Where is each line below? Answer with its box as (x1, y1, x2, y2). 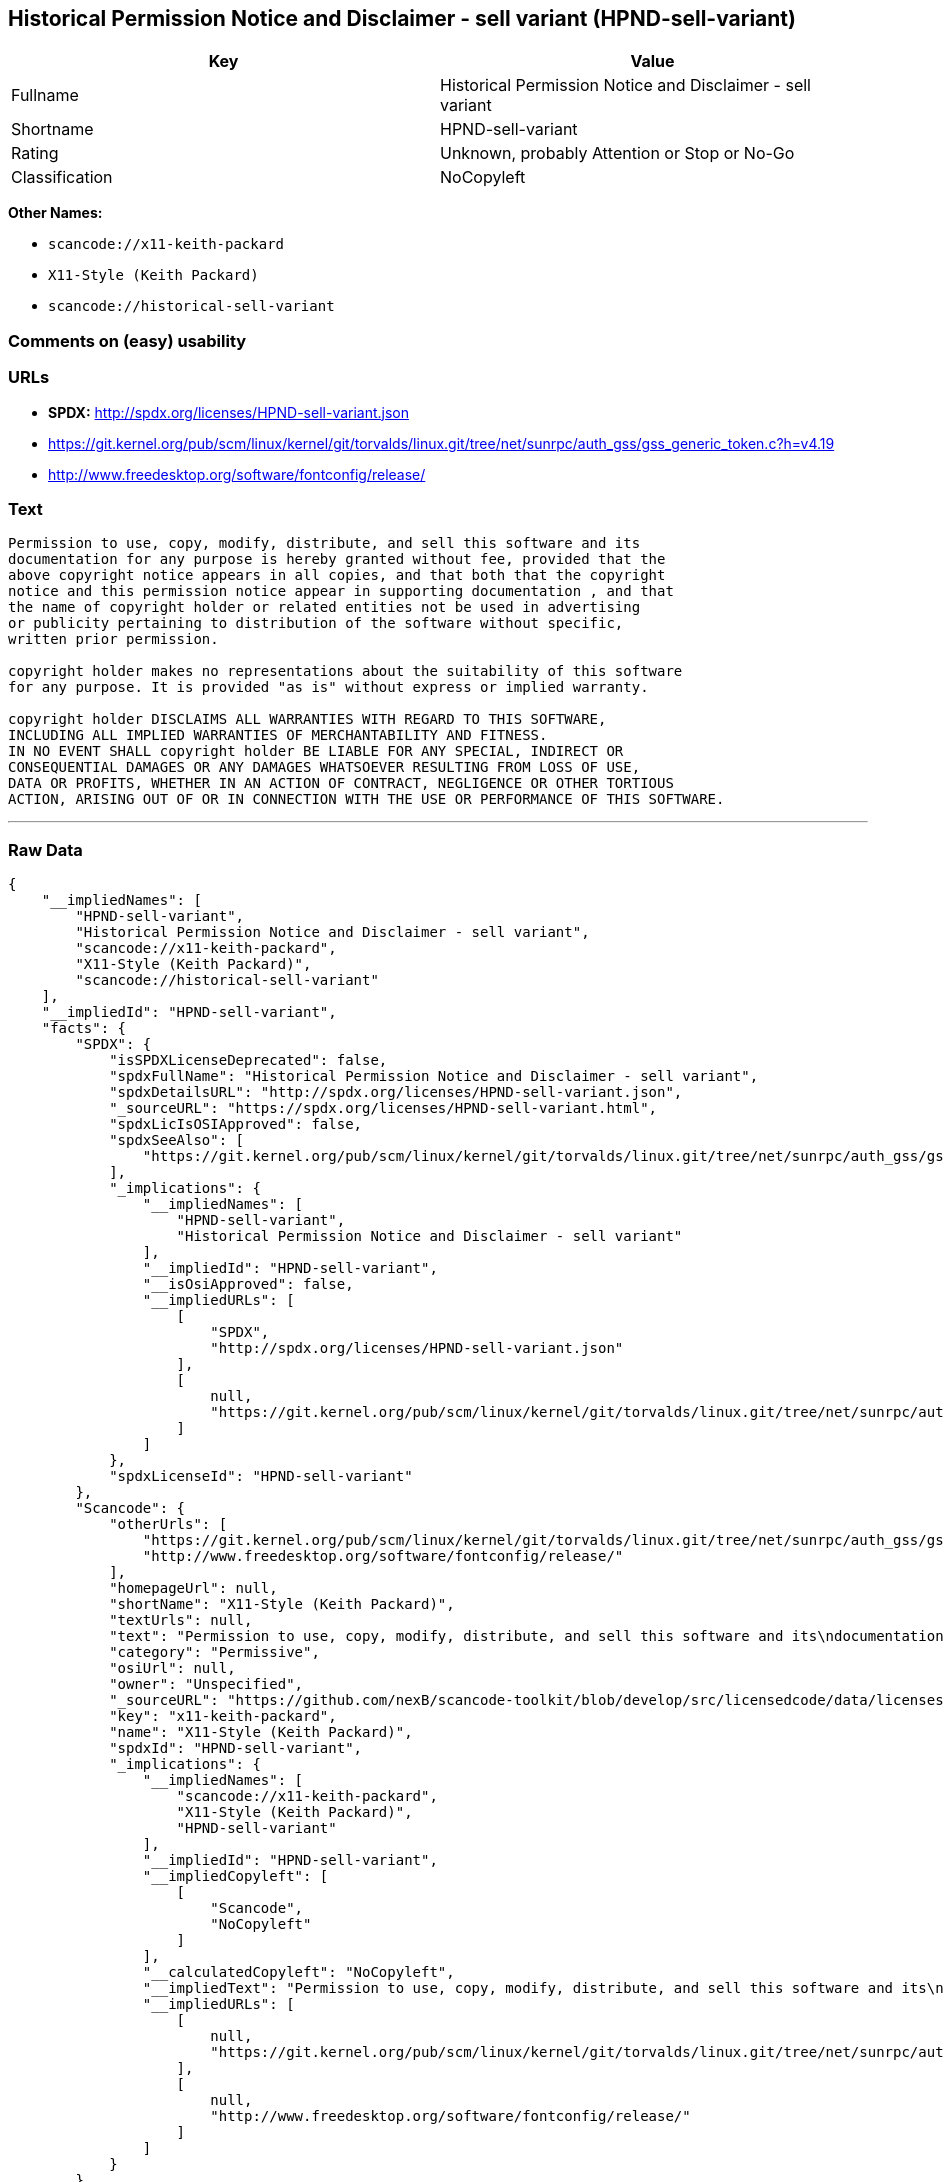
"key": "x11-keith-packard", (109, 1708, 337, 1725)
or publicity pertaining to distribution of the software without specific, (8, 615, 624, 632)
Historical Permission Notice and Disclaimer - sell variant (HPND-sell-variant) (8, 6, 796, 31)
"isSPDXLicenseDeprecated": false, (109, 1052, 388, 1069)
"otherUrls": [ (109, 1516, 228, 1533)
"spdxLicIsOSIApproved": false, (109, 1116, 363, 1133)
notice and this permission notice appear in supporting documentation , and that (8, 583, 674, 600)
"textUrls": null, (109, 1612, 253, 1629)
